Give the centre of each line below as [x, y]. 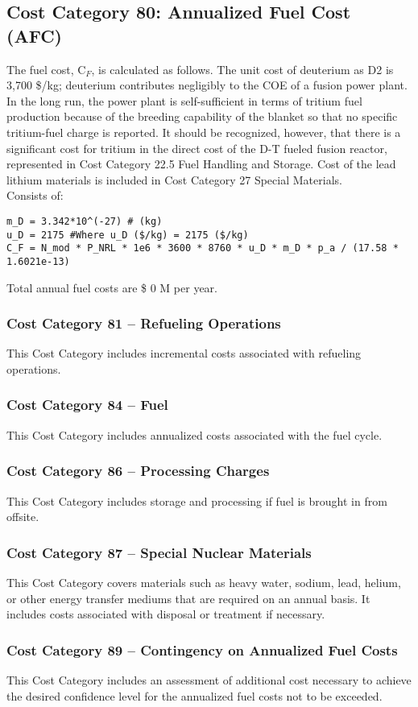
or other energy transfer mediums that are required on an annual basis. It [188, 598]
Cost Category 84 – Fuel [87, 405]
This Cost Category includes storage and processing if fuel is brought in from [197, 500]
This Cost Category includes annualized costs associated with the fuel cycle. [195, 434]
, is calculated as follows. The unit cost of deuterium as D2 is [242, 69]
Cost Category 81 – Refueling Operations [144, 323]
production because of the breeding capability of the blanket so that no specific [202, 116]
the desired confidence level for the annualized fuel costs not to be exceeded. [195, 695]
